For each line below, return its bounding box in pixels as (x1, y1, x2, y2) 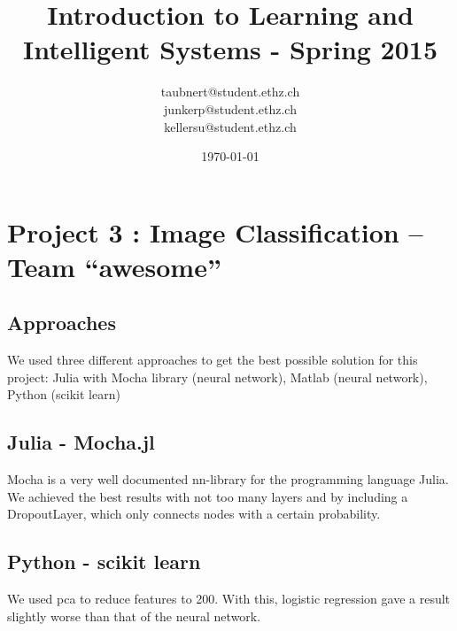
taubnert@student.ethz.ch (160, 82, 300, 101)
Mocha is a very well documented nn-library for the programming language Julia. (7, 470, 449, 489)
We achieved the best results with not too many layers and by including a (7, 487, 408, 505)
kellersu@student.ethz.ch (164, 117, 297, 135)
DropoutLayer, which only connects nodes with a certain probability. (7, 504, 381, 523)
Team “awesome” (7, 248, 221, 284)
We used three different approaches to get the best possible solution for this (7, 350, 418, 369)
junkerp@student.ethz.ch (164, 99, 297, 118)
